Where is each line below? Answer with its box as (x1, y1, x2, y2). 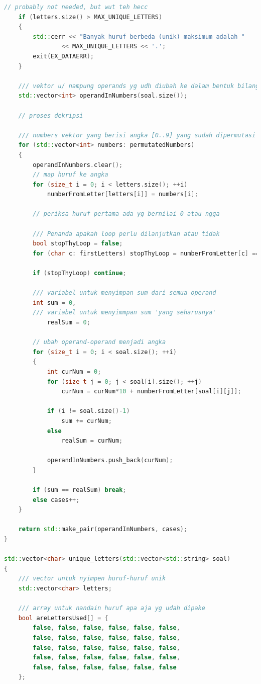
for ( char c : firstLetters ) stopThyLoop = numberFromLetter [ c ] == (33, 249, 259, 257)
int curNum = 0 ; (47, 368, 101, 375)
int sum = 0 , (33, 299, 76, 306)
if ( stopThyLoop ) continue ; (33, 270, 126, 277)
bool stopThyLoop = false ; (33, 240, 123, 247)
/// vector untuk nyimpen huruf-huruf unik (18, 575, 166, 582)
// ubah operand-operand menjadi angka (33, 338, 166, 346)
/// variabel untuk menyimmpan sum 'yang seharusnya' (33, 309, 216, 316)
